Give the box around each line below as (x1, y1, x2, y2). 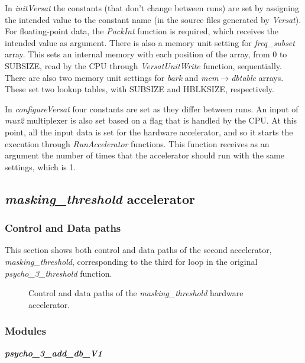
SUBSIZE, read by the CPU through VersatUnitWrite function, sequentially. (5, 59, 282, 72)
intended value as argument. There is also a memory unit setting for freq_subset (5, 36, 295, 48)
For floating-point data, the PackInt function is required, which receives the (5, 25, 278, 37)
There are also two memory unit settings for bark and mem (5, 71, 219, 83)
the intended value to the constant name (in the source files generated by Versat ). (5, 13, 301, 25)
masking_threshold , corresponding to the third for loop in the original (5, 255, 258, 267)
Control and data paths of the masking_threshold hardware (28, 287, 244, 299)
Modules (5, 323, 46, 338)
